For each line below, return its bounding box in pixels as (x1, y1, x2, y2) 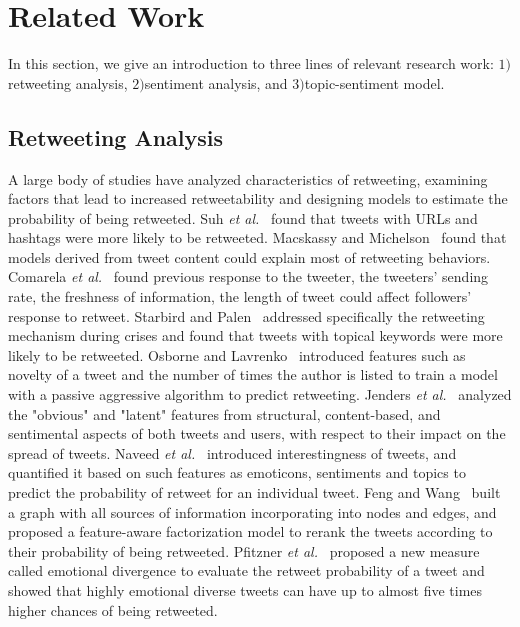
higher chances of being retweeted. (8, 599, 218, 620)
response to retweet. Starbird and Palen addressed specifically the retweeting (8, 305, 485, 326)
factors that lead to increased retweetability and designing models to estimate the (8, 188, 508, 209)
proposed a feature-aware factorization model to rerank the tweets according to (8, 521, 493, 542)
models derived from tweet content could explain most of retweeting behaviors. (8, 246, 491, 267)
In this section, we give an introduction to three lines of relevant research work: (8, 53, 494, 74)
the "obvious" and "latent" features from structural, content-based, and (8, 403, 441, 424)
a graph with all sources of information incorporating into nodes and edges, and (8, 501, 497, 522)
